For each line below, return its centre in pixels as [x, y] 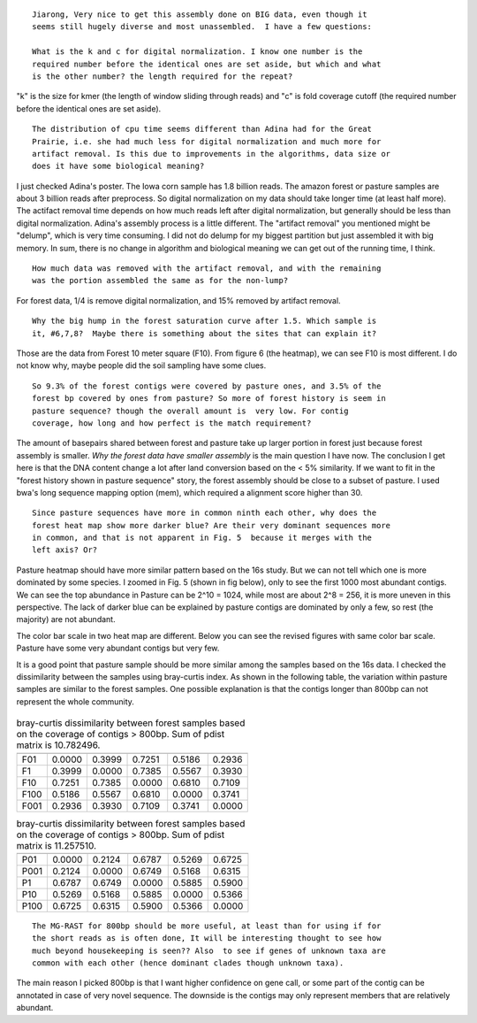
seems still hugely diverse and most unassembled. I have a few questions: [202, 27]
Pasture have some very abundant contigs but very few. [118, 648]
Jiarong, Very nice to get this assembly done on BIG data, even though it [200, 15]
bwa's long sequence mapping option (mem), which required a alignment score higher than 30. [189, 492]
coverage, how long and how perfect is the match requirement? [172, 423]
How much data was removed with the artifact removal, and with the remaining [207, 269]
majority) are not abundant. [66, 619]
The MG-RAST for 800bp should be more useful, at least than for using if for [207, 926]
